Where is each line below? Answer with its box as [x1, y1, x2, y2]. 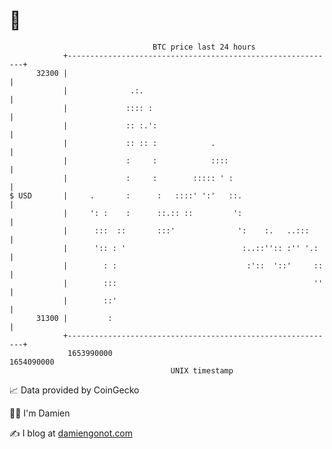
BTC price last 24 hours [152, 42, 256, 52]
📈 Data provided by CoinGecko [9, 384, 140, 396]
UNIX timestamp [170, 365, 234, 376]
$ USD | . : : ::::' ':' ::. [9, 190, 243, 201]
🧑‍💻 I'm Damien [9, 407, 71, 419]
